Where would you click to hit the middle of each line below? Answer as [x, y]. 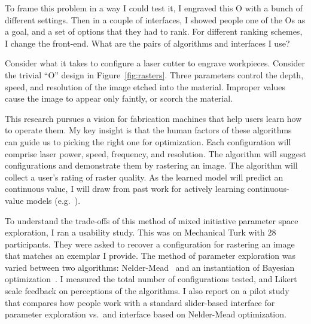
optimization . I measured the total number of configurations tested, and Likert [151, 279]
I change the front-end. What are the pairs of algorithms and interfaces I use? [147, 43]
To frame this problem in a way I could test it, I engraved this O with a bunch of [154, 8]
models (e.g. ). [54, 200]
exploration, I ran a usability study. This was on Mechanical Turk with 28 [141, 232]
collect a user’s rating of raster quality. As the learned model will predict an [144, 177]
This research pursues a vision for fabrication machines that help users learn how [153, 118]
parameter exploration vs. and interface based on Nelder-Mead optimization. [146, 314]
